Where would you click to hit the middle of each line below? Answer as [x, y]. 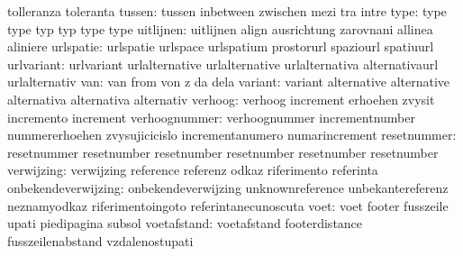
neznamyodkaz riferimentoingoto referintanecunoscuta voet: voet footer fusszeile [228, 205]
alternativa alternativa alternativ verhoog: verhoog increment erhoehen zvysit [221, 99]
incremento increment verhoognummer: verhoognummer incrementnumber [211, 117]
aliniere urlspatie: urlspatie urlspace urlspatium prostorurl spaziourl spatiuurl [221, 46]
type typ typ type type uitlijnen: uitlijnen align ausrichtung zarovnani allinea [220, 28]
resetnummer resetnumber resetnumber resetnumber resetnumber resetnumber [223, 152]
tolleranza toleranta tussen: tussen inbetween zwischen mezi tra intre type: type [227, 11]
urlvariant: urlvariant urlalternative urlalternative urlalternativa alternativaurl [223, 64]
